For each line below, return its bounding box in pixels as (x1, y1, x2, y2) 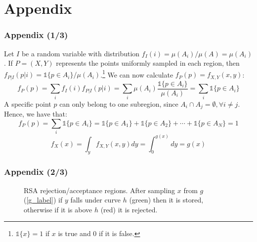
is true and (58, 228, 91, 239)
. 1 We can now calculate (100, 68, 173, 80)
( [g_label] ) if (24, 195, 63, 205)
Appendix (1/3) (4, 29, 68, 41)
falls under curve (70, 195, 121, 205)
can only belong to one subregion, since (59, 98, 178, 109)
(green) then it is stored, (129, 195, 204, 205)
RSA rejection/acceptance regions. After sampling (24, 185, 175, 195)
